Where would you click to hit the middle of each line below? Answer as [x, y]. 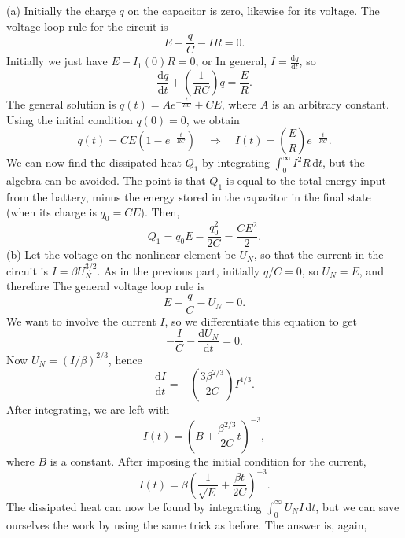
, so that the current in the [318, 254]
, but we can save [357, 506]
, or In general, [231, 61]
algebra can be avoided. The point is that [106, 181]
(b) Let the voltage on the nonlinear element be [121, 254]
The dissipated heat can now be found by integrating [134, 506]
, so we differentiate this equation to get [261, 321]
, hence [125, 359]
